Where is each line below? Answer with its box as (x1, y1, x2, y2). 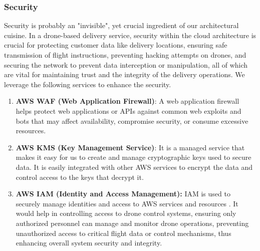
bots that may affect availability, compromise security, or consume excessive (16, 115, 248, 126)
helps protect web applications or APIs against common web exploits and (16, 105, 241, 116)
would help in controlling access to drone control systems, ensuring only (16, 208, 236, 218)
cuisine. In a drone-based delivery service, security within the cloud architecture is (4, 30, 256, 40)
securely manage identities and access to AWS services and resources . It (16, 198, 238, 208)
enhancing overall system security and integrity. (16, 237, 162, 248)
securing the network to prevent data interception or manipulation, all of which (4, 59, 248, 70)
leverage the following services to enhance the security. (4, 79, 171, 89)
